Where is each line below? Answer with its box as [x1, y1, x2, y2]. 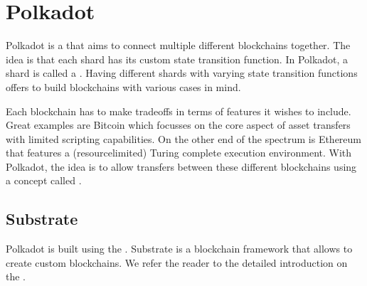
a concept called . [6, 173, 82, 188]
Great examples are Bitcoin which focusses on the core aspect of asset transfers [6, 117, 351, 132]
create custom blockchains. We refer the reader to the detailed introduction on [6, 255, 348, 270]
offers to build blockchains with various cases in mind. [6, 79, 241, 94]
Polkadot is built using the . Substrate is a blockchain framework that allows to [6, 241, 353, 256]
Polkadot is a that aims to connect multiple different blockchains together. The [6, 38, 351, 53]
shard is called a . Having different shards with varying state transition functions [6, 65, 358, 80]
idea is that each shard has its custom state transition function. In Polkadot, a [6, 51, 349, 66]
